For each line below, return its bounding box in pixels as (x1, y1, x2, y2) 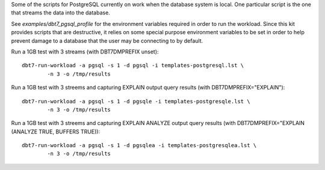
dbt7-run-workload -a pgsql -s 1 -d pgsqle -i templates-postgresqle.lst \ (22, 98, 250, 105)
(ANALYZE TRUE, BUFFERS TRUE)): (11, 128, 101, 135)
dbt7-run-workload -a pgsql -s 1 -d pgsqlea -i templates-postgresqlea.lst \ (22, 142, 257, 149)
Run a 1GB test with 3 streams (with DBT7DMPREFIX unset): (11, 48, 159, 55)
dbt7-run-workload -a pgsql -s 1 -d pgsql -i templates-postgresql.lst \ (22, 62, 244, 69)
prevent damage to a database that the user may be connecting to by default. (11, 37, 203, 44)
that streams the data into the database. (11, 9, 111, 16)
